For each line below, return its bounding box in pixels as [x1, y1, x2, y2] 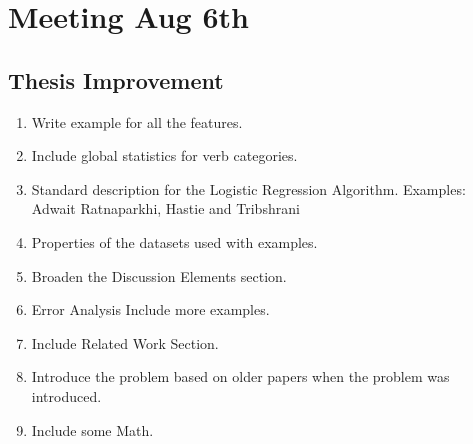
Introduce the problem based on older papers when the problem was [31, 366, 450, 387]
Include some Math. [31, 419, 154, 440]
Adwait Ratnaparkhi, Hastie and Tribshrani [31, 198, 300, 219]
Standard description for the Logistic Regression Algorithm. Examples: [31, 178, 466, 199]
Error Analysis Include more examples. [31, 299, 270, 320]
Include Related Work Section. [31, 332, 219, 353]
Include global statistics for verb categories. [31, 145, 298, 166]
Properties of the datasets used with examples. [31, 231, 318, 252]
